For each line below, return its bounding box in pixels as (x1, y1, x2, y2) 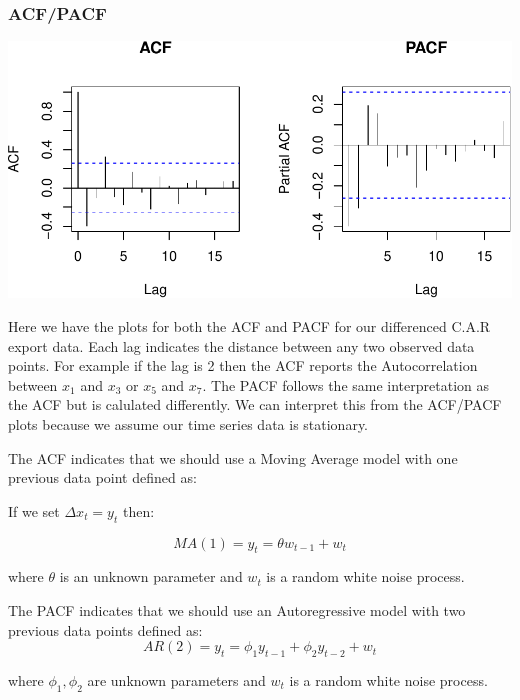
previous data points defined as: (8, 619, 203, 640)
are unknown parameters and (87, 670, 266, 690)
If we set (8, 500, 60, 521)
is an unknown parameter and (59, 566, 243, 587)
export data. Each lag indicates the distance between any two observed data (8, 335, 475, 356)
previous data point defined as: (8, 467, 197, 488)
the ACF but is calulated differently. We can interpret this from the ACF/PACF (8, 394, 502, 415)
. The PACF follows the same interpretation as (202, 374, 489, 395)
